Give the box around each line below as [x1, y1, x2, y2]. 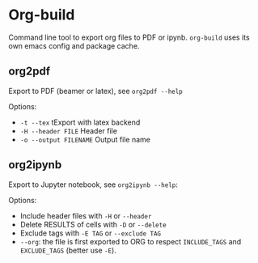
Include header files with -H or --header [19, 210, 152, 220]
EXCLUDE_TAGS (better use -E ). [19, 245, 117, 255]
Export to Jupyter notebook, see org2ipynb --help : [8, 180, 178, 189]
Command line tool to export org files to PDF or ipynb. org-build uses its [8, 32, 250, 42]
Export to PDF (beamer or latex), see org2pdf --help [8, 86, 184, 95]
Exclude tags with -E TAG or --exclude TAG [19, 228, 162, 238]
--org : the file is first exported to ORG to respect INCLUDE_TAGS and [19, 236, 242, 246]
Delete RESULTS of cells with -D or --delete [19, 219, 167, 229]
